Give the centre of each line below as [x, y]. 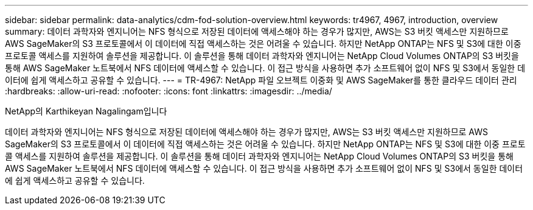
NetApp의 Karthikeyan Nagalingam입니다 [86, 111]
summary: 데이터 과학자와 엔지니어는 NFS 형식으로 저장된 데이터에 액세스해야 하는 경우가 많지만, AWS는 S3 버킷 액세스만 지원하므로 [257, 31]
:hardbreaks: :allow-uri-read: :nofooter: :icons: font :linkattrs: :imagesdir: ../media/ [169, 91]
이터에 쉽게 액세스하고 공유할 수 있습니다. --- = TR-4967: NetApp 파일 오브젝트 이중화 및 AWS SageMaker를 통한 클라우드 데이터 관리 [261, 80]
